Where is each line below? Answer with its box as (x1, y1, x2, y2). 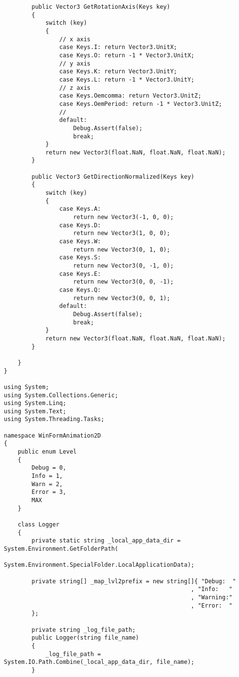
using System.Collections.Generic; (4, 391, 119, 399)
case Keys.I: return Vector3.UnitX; (59, 44, 177, 51)
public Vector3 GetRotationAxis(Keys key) (31, 3, 170, 10)
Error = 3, (31, 489, 66, 496)
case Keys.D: (59, 221, 101, 229)
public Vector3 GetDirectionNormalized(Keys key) (31, 173, 194, 180)
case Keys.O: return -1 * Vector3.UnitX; (59, 51, 194, 59)
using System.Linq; (4, 400, 66, 407)
